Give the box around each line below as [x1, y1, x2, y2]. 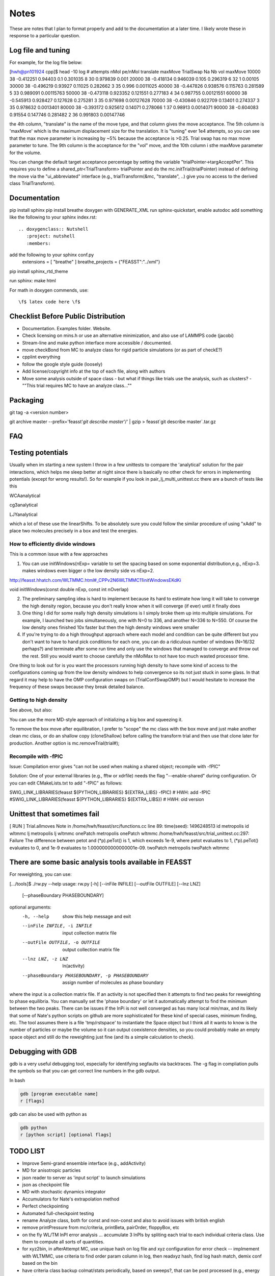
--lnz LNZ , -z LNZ [22, 956, 68, 962]
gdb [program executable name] [20, 1091, 99, 1097]
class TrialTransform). [9, 180, 56, 186]
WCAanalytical [9, 493, 41, 499]
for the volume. [9, 150, 42, 156]
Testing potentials [9, 448, 68, 457]
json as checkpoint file [22, 1182, 70, 1188]
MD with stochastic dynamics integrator [22, 1189, 106, 1195]
